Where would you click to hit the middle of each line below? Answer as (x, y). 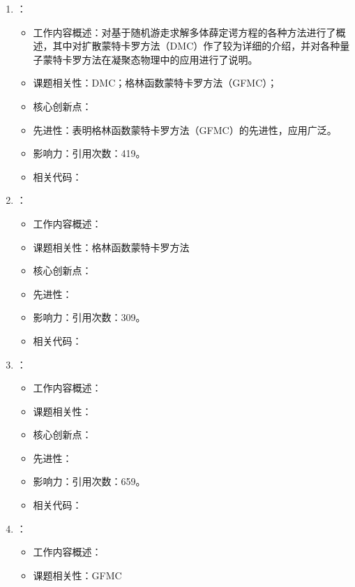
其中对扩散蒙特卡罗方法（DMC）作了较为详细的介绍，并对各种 (196, 46)
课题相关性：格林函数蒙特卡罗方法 (111, 247)
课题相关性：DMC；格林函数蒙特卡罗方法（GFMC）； (155, 83)
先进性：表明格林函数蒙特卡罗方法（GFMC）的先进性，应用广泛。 (185, 129)
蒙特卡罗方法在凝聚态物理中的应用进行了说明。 (150, 59)
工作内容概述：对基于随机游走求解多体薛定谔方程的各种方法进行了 (184, 32)
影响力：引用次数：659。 (89, 481)
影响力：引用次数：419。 (89, 153)
